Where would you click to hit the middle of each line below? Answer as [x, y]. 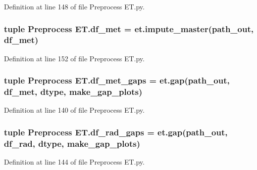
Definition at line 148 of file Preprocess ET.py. [74, 6]
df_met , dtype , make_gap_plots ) [73, 92]
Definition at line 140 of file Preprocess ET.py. [74, 110]
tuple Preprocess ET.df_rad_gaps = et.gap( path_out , [116, 132]
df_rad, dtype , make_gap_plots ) [72, 143]
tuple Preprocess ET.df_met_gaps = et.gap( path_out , [117, 80]
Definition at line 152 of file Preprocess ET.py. [74, 58]
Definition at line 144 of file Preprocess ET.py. [74, 162]
